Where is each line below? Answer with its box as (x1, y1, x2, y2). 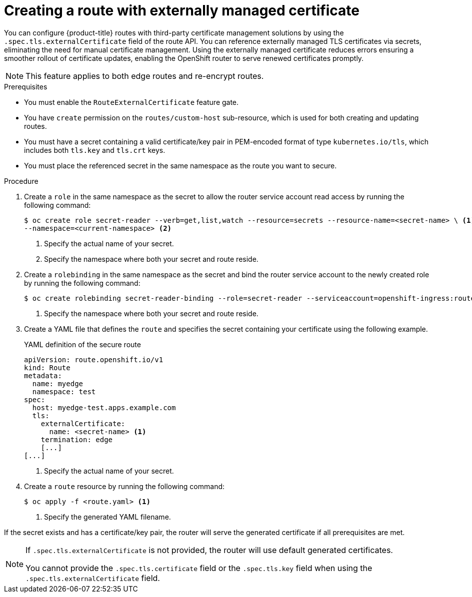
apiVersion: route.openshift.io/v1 (24, 355, 163, 364)
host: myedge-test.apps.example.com (32, 403, 176, 412)
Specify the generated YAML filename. (44, 512, 171, 521)
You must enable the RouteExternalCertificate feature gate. (24, 97, 239, 106)
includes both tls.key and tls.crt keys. (24, 145, 165, 154)
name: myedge (32, 379, 83, 388)
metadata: (24, 371, 62, 380)
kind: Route (24, 363, 70, 372)
